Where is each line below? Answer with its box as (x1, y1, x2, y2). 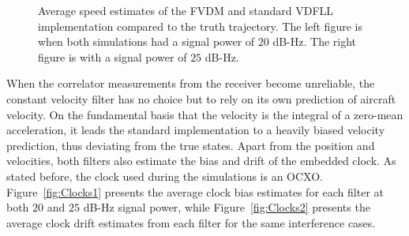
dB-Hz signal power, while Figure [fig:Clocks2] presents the (83, 199, 370, 215)
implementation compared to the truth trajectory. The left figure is (38, 17, 362, 34)
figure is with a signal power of (38, 48, 187, 65)
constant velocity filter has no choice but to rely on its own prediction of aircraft (6, 90, 396, 107)
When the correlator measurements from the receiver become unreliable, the (6, 75, 375, 92)
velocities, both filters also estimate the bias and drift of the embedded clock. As (6, 152, 396, 169)
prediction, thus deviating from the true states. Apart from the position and (6, 137, 375, 153)
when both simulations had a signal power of (38, 33, 255, 50)
